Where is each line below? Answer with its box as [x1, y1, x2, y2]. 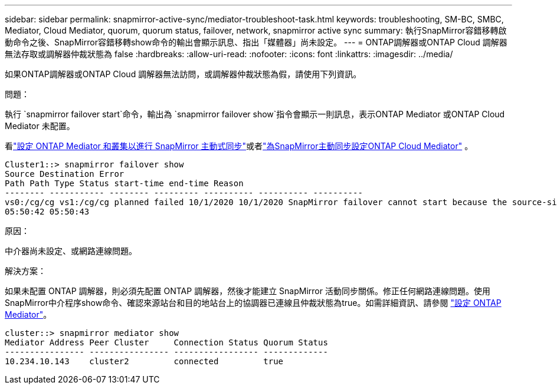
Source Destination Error [5, 169, 124, 179]
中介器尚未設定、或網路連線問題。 [5, 246, 137, 256]
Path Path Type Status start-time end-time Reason [5, 179, 244, 188]
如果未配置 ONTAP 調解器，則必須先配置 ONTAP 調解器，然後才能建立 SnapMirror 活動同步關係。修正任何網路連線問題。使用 [5, 286, 490, 296]
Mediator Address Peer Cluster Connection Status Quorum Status [5, 338, 328, 347]
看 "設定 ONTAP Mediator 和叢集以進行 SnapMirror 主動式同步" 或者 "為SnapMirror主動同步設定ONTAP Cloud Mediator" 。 [5, 141, 473, 151]
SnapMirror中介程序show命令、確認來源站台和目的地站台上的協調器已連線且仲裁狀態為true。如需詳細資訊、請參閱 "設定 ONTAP [5, 298, 502, 308]
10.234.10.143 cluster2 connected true [5, 357, 284, 366]
